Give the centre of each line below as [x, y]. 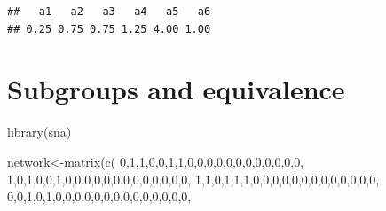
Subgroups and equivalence [176, 89]
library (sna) [39, 132]
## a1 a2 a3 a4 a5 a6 [109, 12]
